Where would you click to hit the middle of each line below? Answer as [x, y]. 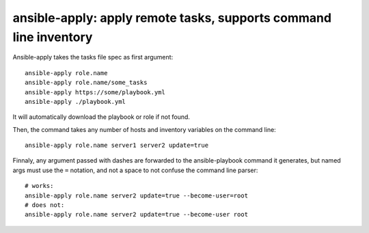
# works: [39, 186]
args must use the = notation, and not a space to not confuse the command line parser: [135, 170]
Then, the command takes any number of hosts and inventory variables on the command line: [144, 129]
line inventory [53, 37]
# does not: [45, 205]
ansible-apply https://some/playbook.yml [95, 92]
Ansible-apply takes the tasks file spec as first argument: [93, 57]
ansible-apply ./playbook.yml [76, 101]
